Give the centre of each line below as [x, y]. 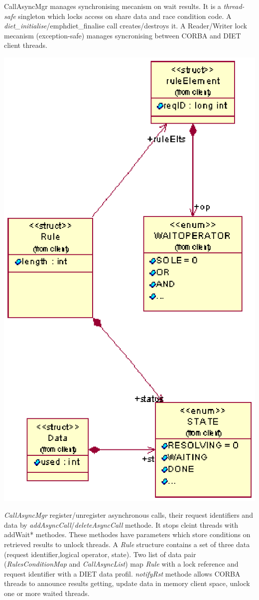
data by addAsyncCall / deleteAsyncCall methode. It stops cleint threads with [121, 524]
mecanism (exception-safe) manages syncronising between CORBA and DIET [123, 35]
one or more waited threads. [47, 593]
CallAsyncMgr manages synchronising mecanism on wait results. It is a [113, 6]
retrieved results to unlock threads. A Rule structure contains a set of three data [127, 544]
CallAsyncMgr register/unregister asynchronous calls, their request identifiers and [129, 515]
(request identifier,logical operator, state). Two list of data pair [100, 554]
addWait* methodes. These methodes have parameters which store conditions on [127, 534]
